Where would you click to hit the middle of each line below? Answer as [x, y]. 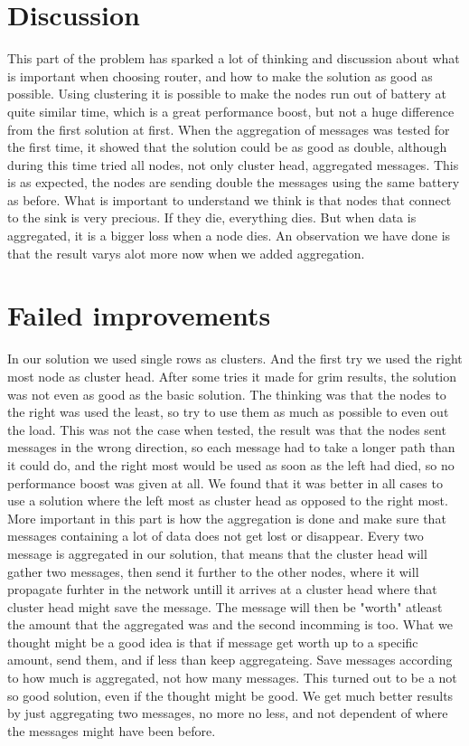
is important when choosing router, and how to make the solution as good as [220, 76]
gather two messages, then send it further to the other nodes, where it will [213, 571]
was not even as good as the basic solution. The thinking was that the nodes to [227, 394]
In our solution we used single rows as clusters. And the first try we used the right [235, 359]
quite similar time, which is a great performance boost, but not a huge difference [231, 111]
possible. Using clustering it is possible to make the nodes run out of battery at [227, 94]
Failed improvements [139, 315]
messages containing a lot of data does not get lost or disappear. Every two [216, 536]
